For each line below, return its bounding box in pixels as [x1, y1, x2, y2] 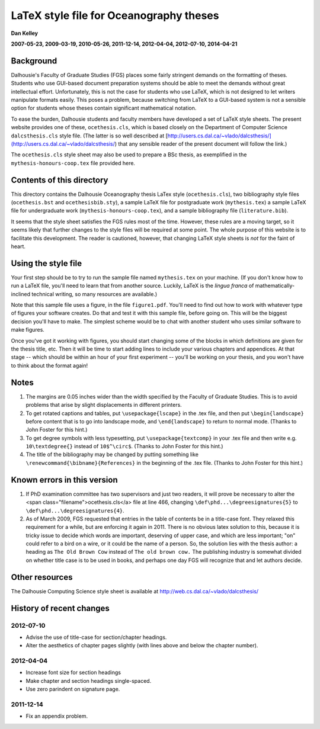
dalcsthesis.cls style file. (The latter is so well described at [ [11, 132, 168, 139]
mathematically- [255, 282, 295, 290]
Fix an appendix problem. [25, 712, 88, 720]
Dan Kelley [11, 30, 39, 37]
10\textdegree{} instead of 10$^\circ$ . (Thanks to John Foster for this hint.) [25, 443, 223, 450]
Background [11, 56, 57, 66]
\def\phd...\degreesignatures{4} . [25, 507, 124, 514]
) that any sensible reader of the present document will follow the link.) [114, 140, 287, 147]
